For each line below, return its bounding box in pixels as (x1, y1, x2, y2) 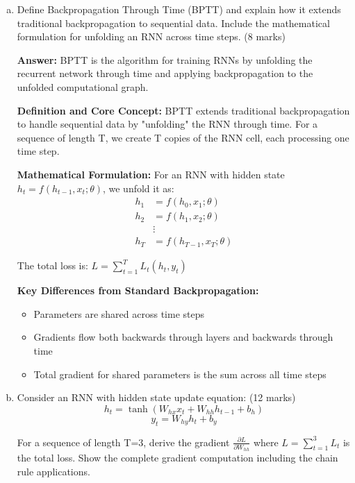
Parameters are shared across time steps (33, 306, 204, 321)
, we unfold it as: (102, 180, 174, 195)
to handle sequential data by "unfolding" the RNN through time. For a (17, 117, 318, 131)
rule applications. (17, 464, 90, 478)
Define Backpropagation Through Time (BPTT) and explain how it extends (17, 2, 341, 16)
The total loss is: (17, 258, 88, 273)
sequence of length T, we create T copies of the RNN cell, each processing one (17, 130, 349, 144)
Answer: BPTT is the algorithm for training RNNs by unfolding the (17, 52, 313, 67)
